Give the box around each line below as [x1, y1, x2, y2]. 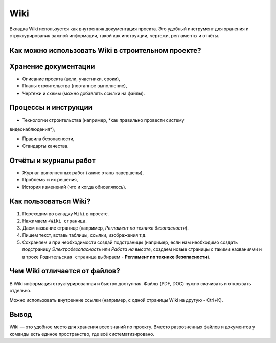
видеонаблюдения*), [9, 126, 56, 132]
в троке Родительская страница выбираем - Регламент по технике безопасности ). [22, 254, 211, 260]
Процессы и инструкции [9, 103, 93, 112]
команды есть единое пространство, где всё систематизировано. [9, 331, 154, 337]
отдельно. [9, 287, 32, 293]
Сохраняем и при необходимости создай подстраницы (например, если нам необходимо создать [22, 239, 238, 245]
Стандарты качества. [22, 143, 69, 149]
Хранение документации [9, 62, 95, 71]
